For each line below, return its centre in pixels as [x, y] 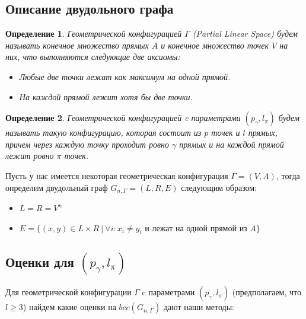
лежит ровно [30, 156]
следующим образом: [219, 187]
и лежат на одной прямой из [196, 227]
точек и [226, 133]
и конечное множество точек [215, 45]
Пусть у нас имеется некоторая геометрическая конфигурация [117, 175]
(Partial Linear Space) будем [245, 34]
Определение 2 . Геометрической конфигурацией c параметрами [123, 118]
